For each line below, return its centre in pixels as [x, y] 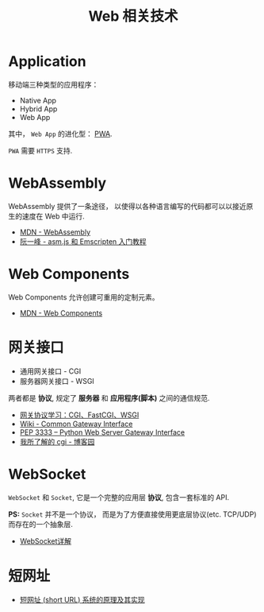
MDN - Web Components [61, 313]
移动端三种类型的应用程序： [54, 84]
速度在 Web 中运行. [53, 216]
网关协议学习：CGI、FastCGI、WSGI [79, 415]
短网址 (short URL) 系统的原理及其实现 [82, 599]
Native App [38, 100]
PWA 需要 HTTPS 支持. [40, 150]
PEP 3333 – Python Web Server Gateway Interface [102, 432]
